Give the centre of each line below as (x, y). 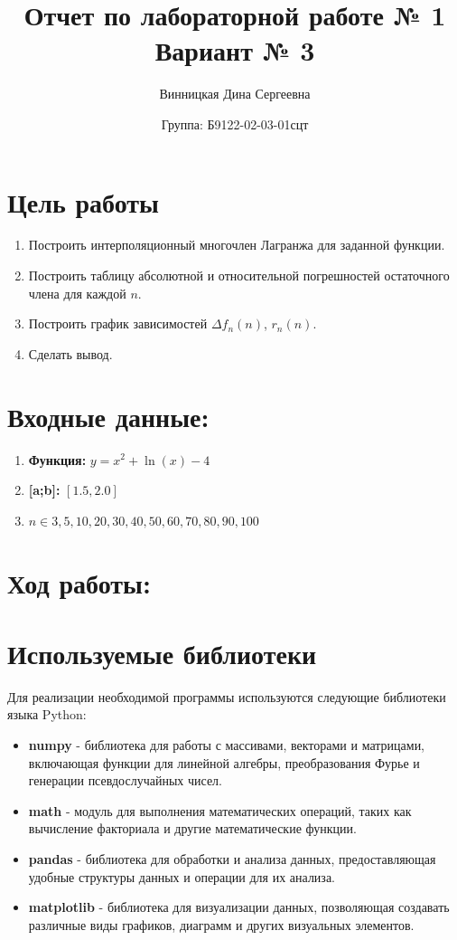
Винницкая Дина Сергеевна (235, 94)
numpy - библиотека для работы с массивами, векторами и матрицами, (227, 745)
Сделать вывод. (70, 353)
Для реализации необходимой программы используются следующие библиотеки (227, 696)
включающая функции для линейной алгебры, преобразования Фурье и (224, 762)
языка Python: (47, 714)
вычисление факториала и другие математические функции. (192, 828)
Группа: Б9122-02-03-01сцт (235, 123)
